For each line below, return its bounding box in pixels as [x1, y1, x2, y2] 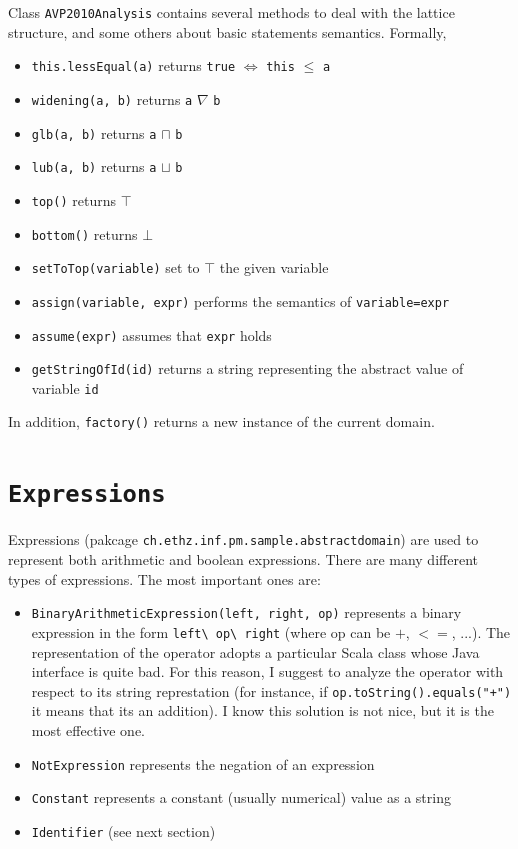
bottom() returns [31, 223, 138, 244]
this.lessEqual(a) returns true [31, 55, 236, 76]
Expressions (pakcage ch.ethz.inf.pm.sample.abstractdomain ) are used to [8, 529, 479, 550]
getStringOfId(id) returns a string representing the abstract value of [31, 358, 464, 379]
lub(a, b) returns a [31, 156, 157, 177]
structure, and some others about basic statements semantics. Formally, [8, 21, 447, 42]
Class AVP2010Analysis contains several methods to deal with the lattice [8, 2, 455, 22]
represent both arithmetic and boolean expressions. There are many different [8, 549, 478, 570]
